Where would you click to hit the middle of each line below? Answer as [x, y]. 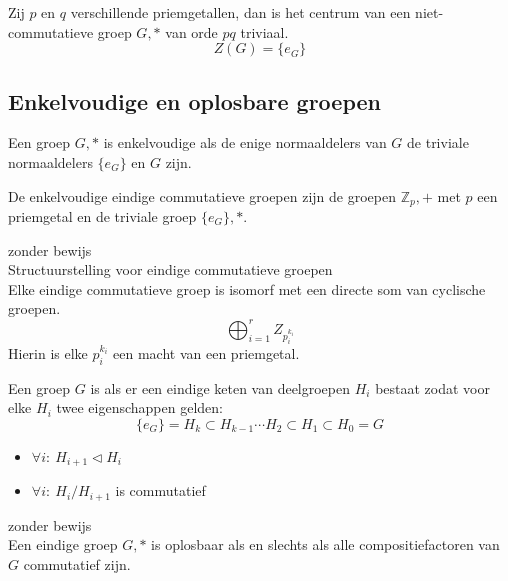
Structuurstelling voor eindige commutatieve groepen [170, 269]
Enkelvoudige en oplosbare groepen [194, 100]
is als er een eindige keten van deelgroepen [220, 387]
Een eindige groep [63, 544]
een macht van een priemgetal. [206, 352]
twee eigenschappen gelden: [139, 407]
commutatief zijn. [77, 563]
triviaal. [264, 31]
